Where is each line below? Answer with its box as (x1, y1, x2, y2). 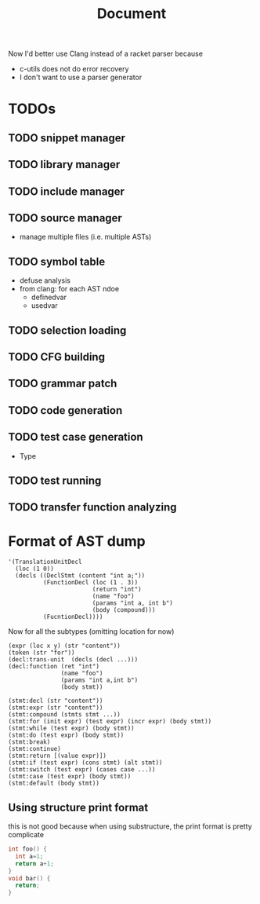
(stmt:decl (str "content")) (8, 697, 103, 705)
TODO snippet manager (8, 131, 125, 145)
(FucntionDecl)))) (42, 613, 103, 621)
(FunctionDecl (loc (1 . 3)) (42, 579, 139, 587)
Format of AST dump (8, 532, 146, 550)
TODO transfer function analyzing (8, 500, 178, 514)
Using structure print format (8, 800, 149, 814)
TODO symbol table (8, 254, 106, 268)
